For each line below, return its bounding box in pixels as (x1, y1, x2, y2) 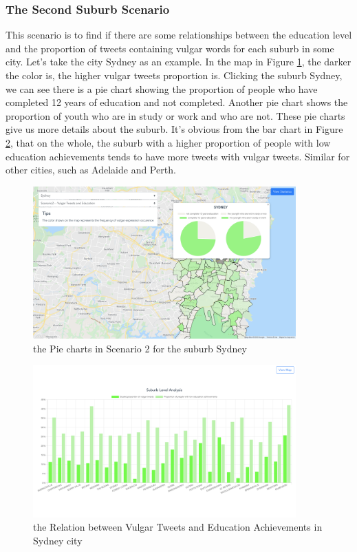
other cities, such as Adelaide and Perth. (6, 162, 176, 177)
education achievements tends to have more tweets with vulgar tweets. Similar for (6, 149, 350, 163)
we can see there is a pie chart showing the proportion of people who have (6, 81, 318, 96)
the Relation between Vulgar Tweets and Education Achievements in (33, 520, 323, 534)
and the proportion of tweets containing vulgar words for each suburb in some (6, 41, 334, 55)
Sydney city (33, 533, 83, 547)
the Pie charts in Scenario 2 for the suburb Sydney (33, 341, 247, 355)
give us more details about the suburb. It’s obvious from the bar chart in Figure (6, 122, 343, 136)
